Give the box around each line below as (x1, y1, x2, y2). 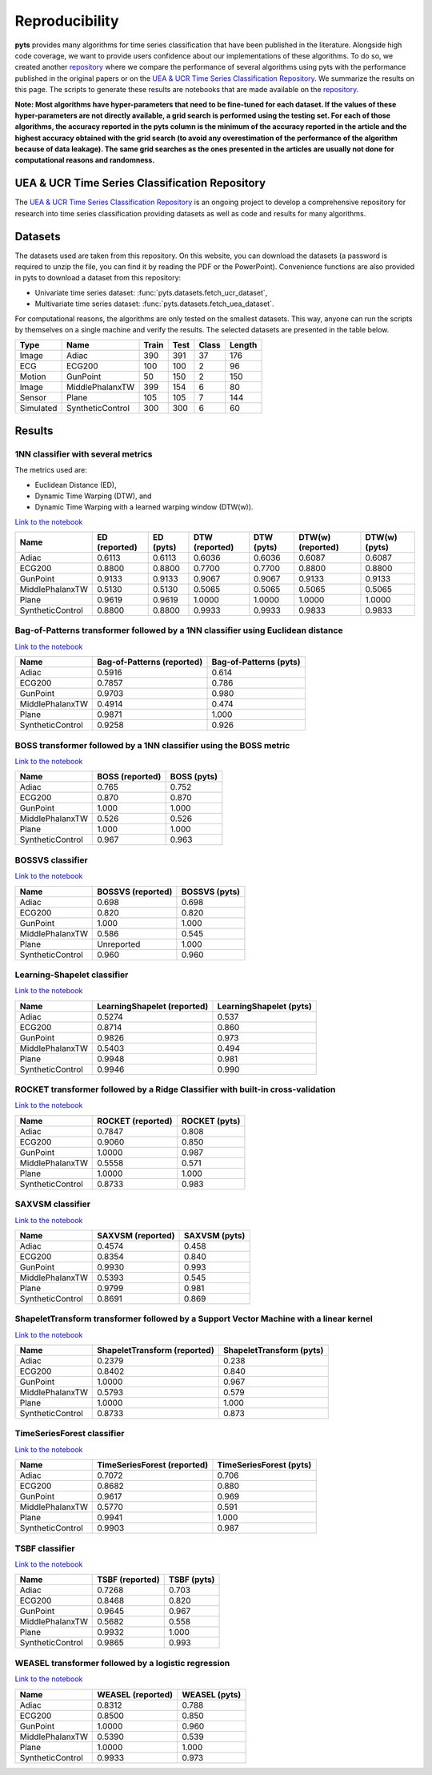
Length (229, 340, 258, 351)
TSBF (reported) (97, 1574, 160, 1585)
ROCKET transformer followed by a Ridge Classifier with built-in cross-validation (14, 1084, 336, 1095)
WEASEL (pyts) (182, 1688, 242, 1700)
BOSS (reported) (97, 771, 162, 783)
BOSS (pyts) (170, 771, 218, 783)
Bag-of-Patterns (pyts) (211, 657, 301, 668)
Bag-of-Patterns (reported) (97, 657, 203, 668)
